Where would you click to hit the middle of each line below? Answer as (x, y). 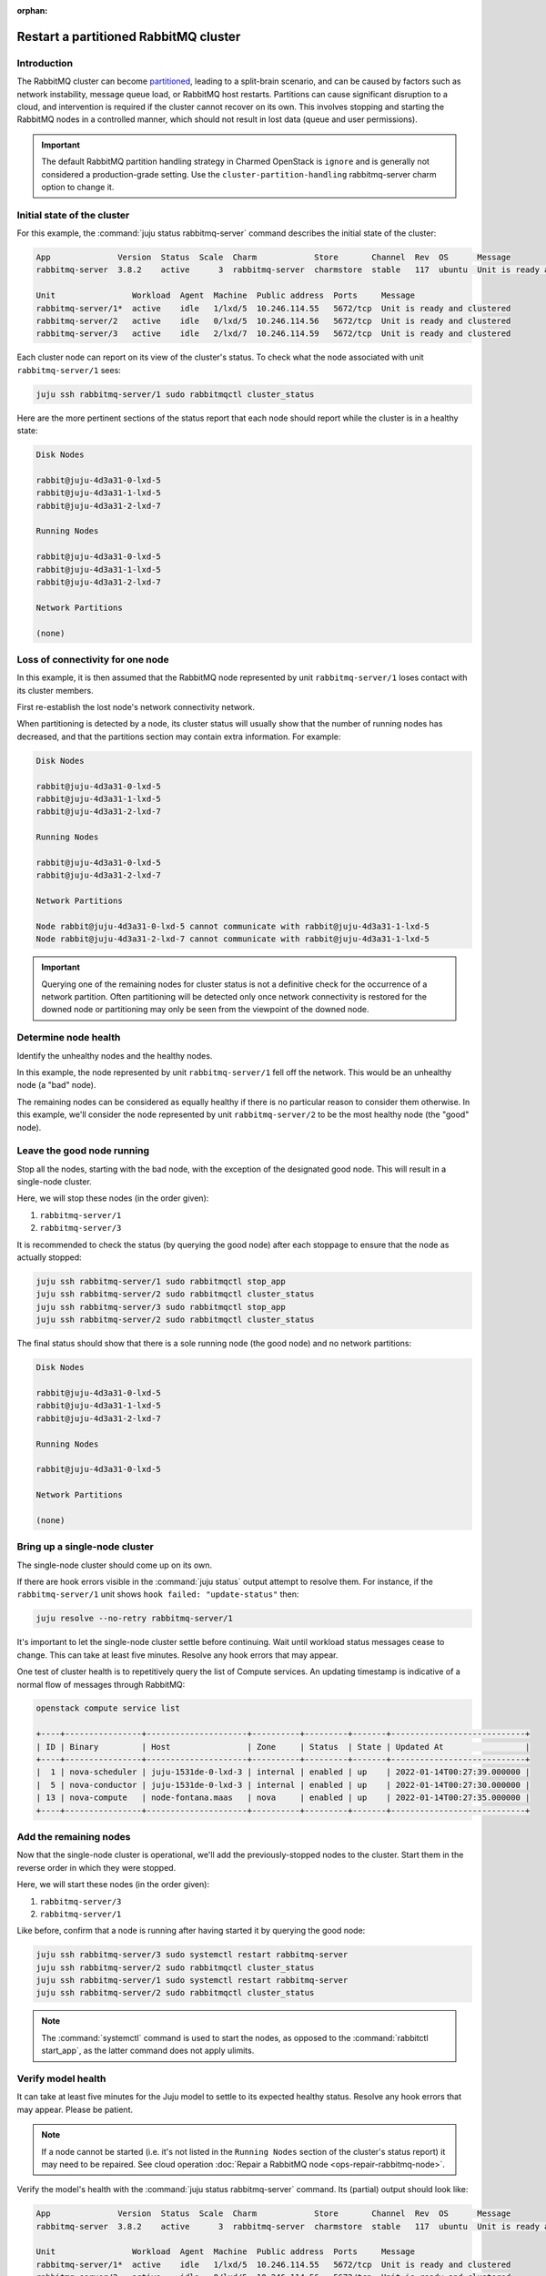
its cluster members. (56, 690)
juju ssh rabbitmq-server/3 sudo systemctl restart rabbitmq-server (192, 1955)
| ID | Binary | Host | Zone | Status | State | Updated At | (283, 1747)
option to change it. (78, 187)
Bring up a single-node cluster (85, 1547)
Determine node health (69, 1038)
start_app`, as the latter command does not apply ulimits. (148, 2051)
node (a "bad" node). (56, 1085)
